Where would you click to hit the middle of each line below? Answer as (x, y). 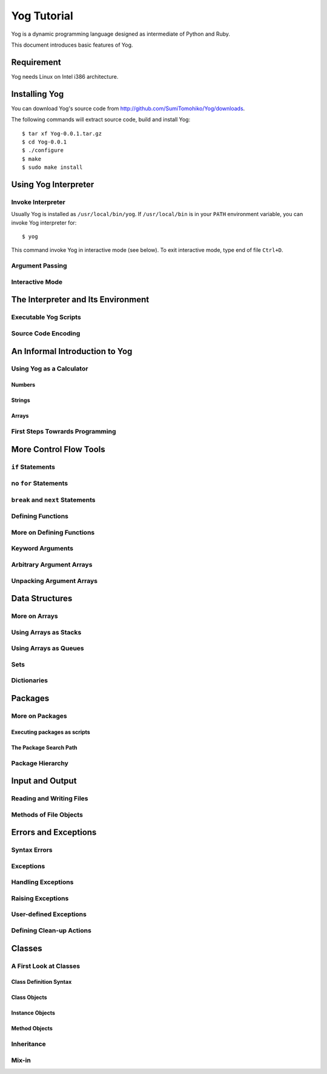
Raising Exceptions (40, 898)
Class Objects (29, 997)
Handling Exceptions (42, 882)
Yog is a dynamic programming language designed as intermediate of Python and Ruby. (121, 34)
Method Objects (32, 1029)
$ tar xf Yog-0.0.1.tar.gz (62, 133)
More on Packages (39, 716)
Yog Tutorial (42, 16)
